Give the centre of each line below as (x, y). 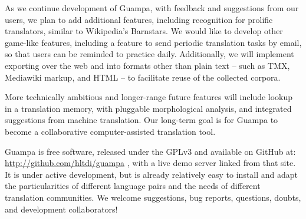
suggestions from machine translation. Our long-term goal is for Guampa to (142, 120)
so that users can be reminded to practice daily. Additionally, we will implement (149, 54)
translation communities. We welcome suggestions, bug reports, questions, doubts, (153, 197)
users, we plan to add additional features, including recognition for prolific (139, 19)
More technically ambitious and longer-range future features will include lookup (149, 97)
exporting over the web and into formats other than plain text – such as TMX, (147, 65)
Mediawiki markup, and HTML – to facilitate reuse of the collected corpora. (143, 77)
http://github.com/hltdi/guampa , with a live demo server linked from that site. (150, 163)
